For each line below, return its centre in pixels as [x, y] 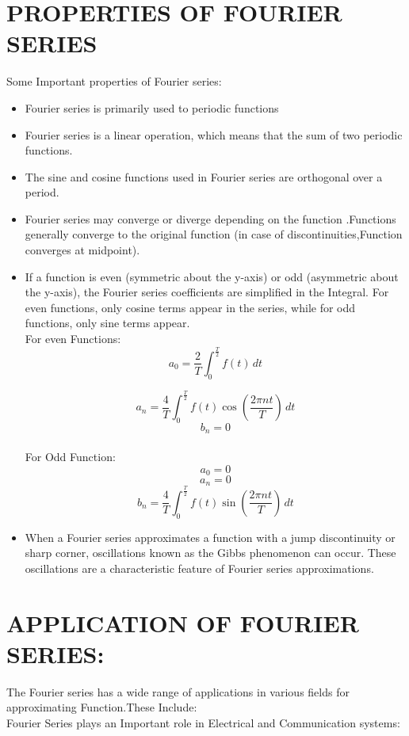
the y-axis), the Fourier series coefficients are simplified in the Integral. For [207, 292]
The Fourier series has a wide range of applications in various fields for [178, 691]
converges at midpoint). [82, 250]
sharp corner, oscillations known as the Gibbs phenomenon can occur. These [210, 553]
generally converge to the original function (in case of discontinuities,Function [214, 234]
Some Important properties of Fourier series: [114, 81]
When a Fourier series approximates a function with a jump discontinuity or [210, 537]
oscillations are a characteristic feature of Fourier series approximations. [199, 568]
